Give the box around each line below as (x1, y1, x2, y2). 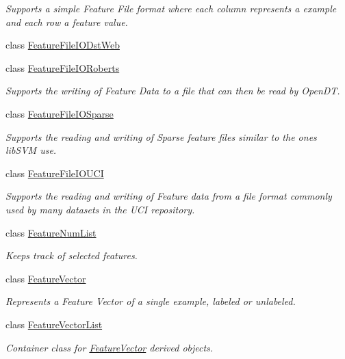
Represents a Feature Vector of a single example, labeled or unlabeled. (5, 294, 296, 308)
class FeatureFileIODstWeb (5, 38, 120, 52)
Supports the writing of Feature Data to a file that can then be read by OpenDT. (5, 83, 340, 98)
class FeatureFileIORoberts (5, 60, 120, 75)
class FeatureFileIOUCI (5, 165, 104, 180)
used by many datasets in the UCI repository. (5, 202, 195, 216)
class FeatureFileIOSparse (5, 106, 114, 120)
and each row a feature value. (5, 14, 128, 29)
